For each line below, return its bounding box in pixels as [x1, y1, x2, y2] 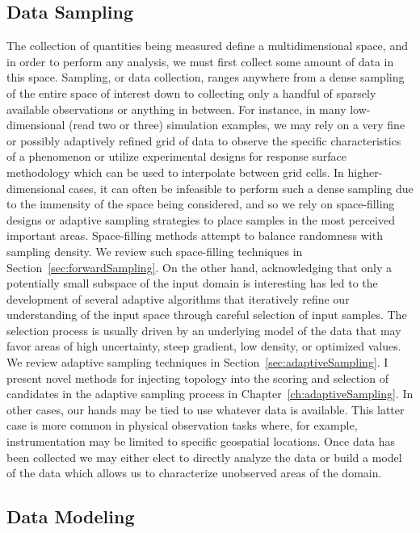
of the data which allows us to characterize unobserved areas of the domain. [6, 464, 382, 481]
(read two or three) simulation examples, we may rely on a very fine [69, 116, 405, 133]
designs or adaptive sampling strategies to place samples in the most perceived [6, 211, 395, 228]
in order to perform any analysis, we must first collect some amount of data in [6, 52, 394, 69]
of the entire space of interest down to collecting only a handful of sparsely [6, 84, 376, 101]
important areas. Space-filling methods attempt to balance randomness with [6, 227, 383, 244]
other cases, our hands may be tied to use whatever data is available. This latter [6, 401, 405, 418]
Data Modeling [6, 504, 135, 529]
